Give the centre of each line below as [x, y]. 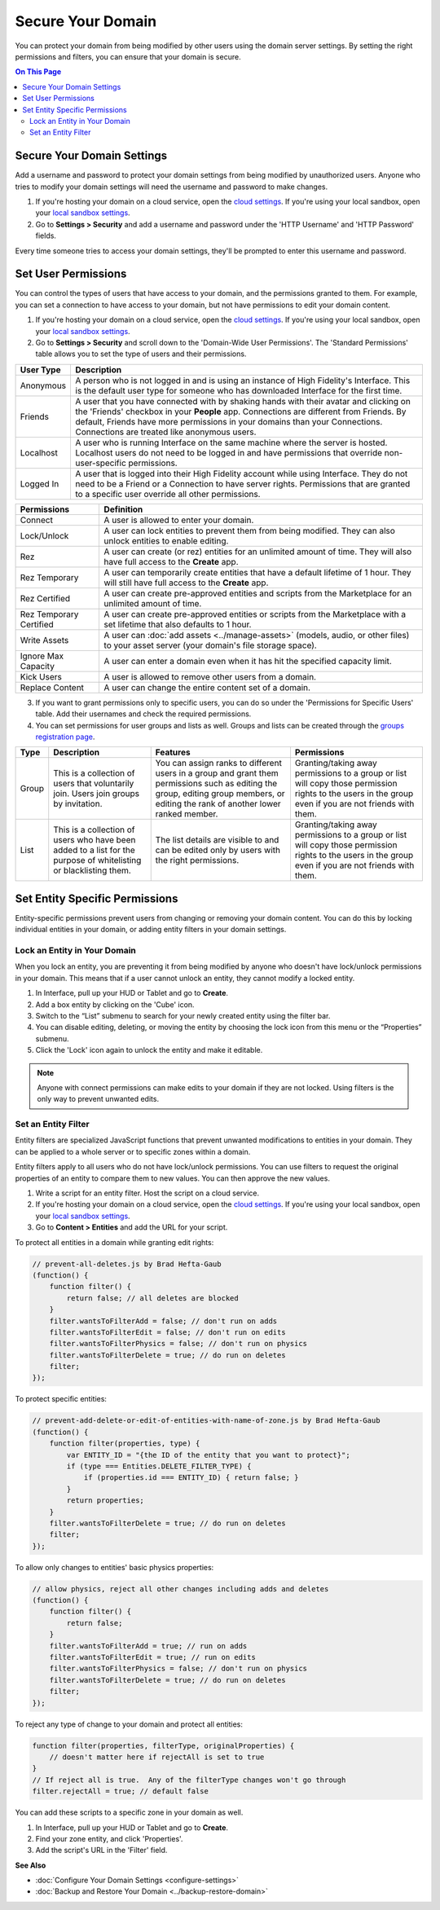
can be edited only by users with [218, 850]
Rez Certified [45, 598]
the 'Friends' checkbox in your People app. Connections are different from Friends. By [241, 411]
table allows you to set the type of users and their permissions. [141, 354]
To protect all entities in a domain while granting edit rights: [114, 1242]
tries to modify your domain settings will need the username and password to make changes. [172, 187]
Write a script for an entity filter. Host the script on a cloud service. [147, 1193]
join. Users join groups [97, 794]
